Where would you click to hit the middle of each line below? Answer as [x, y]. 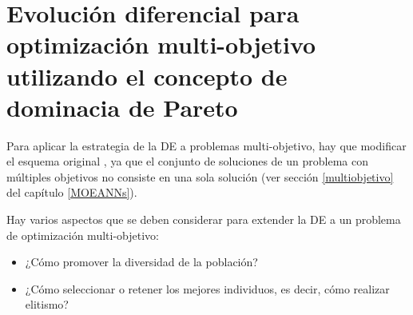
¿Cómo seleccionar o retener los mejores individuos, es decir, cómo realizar [207, 288]
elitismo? [47, 304]
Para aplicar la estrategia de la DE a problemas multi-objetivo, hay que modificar [206, 145]
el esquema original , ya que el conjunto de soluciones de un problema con [187, 161]
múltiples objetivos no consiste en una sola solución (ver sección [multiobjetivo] [200, 176]
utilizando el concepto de [147, 76]
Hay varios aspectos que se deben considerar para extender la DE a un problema [204, 219]
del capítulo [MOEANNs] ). [72, 192]
